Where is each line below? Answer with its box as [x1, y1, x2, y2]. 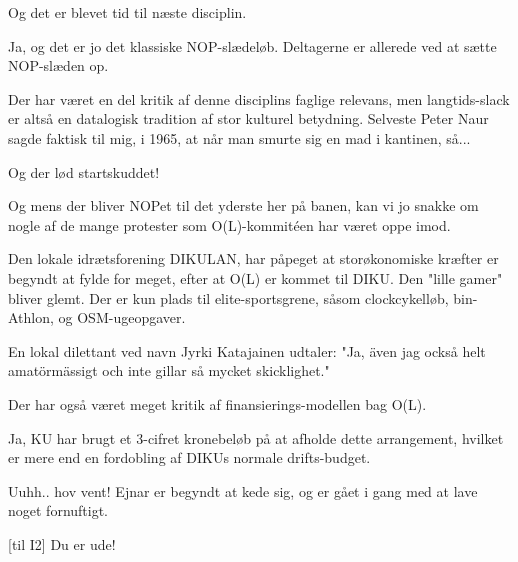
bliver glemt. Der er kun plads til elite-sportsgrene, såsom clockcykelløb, [8, 287, 449, 308]
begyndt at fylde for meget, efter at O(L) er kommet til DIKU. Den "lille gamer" [8, 267, 503, 288]
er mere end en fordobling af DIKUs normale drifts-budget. [8, 447, 371, 468]
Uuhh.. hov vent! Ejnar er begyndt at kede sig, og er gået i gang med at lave [8, 480, 478, 501]
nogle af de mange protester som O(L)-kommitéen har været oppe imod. [8, 214, 451, 235]
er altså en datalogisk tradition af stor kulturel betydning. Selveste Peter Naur [8, 108, 489, 129]
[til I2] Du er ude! [8, 533, 116, 554]
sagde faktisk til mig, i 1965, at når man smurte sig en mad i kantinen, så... [8, 127, 471, 148]
